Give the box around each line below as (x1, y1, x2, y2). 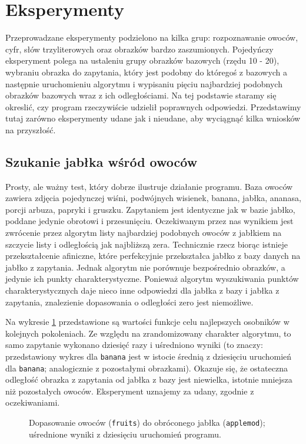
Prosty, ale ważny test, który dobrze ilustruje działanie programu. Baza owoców (5, 180, 293, 192)
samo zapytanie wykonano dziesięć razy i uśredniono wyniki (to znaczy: (5, 338, 263, 351)
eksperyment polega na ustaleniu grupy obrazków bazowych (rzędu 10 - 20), (5, 54, 280, 67)
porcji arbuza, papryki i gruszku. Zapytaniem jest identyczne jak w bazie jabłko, (5, 203, 295, 215)
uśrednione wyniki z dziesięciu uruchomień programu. (29, 427, 221, 440)
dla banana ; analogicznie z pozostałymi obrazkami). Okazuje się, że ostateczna (5, 361, 288, 374)
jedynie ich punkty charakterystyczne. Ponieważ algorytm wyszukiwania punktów (5, 272, 299, 285)
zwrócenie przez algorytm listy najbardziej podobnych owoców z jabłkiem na (5, 226, 282, 239)
